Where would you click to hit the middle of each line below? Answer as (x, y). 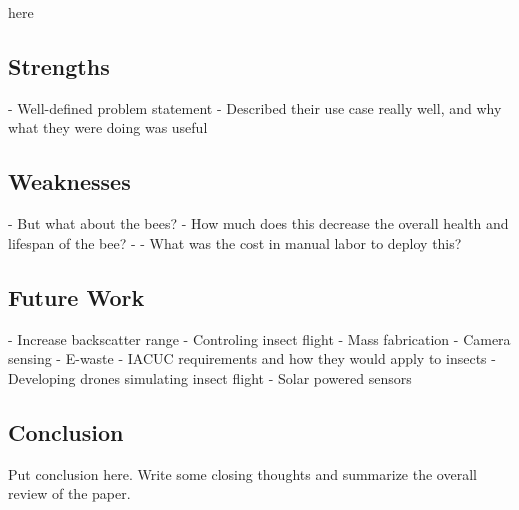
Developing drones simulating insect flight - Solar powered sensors (210, 377)
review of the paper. (69, 493)
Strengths (59, 65)
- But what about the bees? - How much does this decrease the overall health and (258, 223)
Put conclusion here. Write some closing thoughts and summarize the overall (242, 473)
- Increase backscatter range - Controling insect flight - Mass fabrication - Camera (259, 338)
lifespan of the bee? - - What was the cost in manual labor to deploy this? (235, 242)
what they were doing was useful (108, 127)
